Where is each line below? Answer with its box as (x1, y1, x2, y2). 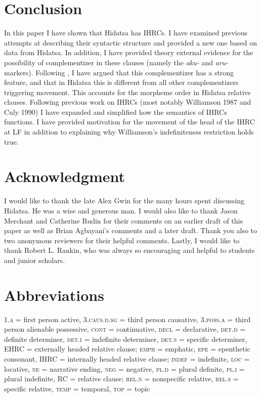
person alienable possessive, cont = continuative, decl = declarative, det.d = (4, 324, 246, 334)
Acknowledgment (4, 166, 125, 187)
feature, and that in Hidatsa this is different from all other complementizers (4, 77, 239, 87)
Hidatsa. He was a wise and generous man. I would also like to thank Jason (4, 205, 238, 215)
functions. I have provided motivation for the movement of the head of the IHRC (4, 116, 255, 127)
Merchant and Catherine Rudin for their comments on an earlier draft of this (4, 215, 243, 226)
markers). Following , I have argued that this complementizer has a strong (4, 67, 234, 77)
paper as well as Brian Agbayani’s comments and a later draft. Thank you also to (4, 225, 257, 236)
